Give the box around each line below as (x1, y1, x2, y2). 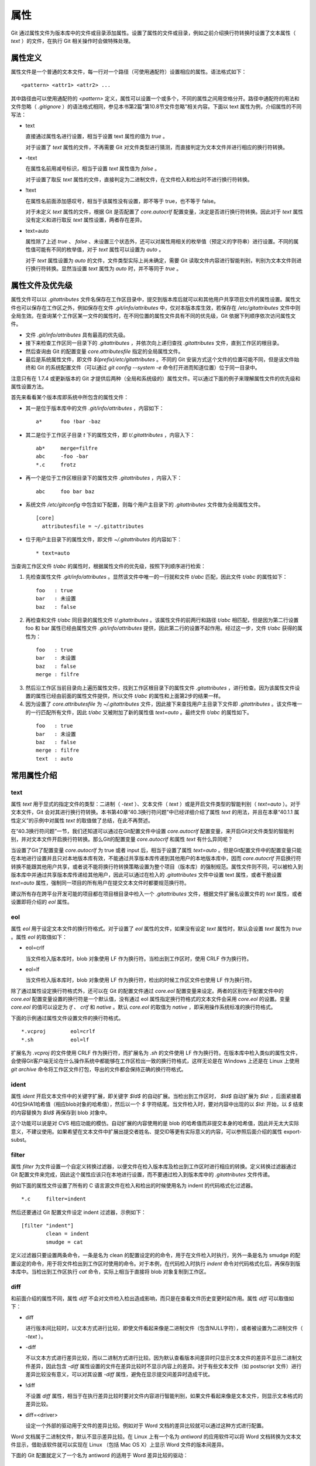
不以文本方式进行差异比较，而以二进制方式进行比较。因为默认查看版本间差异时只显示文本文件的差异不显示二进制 (25, 1355, 297, 1362)
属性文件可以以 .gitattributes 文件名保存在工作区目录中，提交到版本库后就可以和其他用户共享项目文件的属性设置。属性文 (11, 296, 301, 303)
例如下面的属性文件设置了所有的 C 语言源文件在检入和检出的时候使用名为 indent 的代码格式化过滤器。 (11, 1182, 256, 1189)
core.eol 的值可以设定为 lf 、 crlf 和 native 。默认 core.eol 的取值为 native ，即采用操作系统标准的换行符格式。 (11, 1003, 276, 1011)
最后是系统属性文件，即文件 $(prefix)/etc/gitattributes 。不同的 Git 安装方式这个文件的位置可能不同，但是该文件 (25, 355, 294, 363)
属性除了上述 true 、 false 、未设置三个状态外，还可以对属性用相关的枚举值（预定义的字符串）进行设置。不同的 (25, 238, 294, 245)
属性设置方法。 (11, 383, 47, 390)
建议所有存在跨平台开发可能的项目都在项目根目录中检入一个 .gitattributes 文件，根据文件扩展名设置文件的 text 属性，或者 (11, 890, 303, 897)
